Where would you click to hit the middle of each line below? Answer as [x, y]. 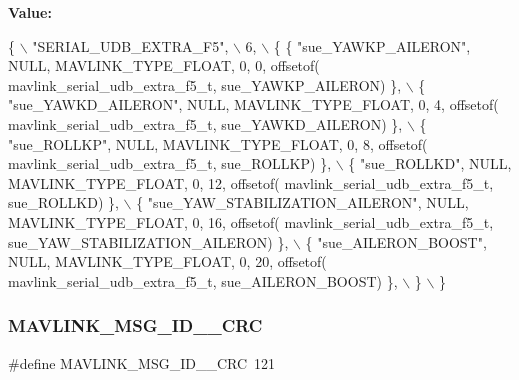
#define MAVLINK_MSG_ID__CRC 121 [142, 362]
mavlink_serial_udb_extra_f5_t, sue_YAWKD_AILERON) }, [205, 123]
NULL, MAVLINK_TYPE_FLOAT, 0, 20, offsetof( [167, 261]
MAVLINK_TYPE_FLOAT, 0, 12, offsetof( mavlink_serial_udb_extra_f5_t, [251, 182]
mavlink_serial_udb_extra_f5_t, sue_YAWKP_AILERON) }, [205, 84]
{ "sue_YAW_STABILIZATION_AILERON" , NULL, [302, 202]
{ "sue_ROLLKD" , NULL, [430, 163]
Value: [30, 12]
